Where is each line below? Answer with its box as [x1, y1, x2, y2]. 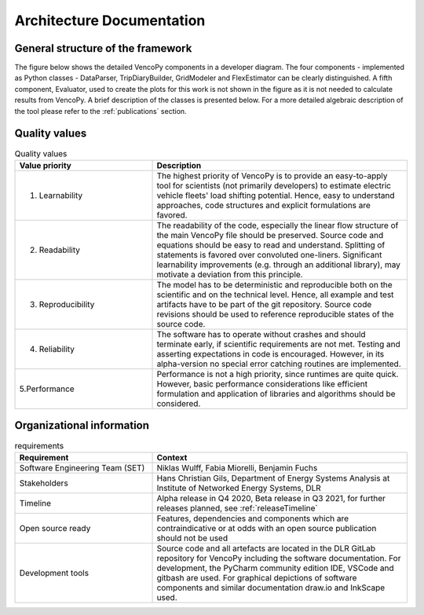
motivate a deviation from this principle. [156, 269, 303, 280]
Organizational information [14, 419, 149, 432]
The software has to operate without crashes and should [156, 328, 366, 339]
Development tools [19, 567, 90, 578]
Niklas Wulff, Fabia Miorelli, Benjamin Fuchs [156, 462, 318, 473]
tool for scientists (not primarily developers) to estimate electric [156, 180, 392, 191]
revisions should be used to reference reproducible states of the [156, 309, 394, 320]
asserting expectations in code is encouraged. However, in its [156, 348, 385, 359]
